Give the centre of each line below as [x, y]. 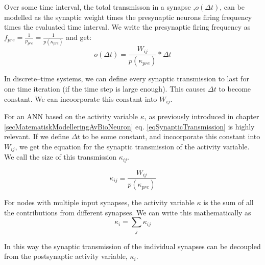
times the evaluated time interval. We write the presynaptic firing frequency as [127, 27]
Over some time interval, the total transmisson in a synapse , [100, 7]
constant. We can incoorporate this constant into [81, 98]
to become [235, 89]
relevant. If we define [37, 136]
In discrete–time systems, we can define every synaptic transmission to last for [127, 79]
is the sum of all [228, 202]
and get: [79, 37]
